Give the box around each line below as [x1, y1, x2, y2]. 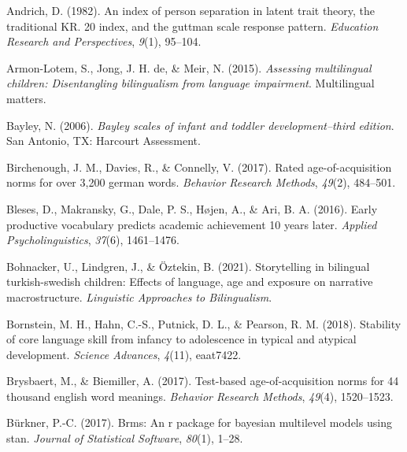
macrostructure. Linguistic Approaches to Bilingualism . [6, 288, 272, 305]
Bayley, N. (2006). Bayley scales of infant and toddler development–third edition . [6, 117, 394, 133]
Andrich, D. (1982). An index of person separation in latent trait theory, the [6, 2, 376, 18]
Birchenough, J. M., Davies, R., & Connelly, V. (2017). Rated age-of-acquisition [6, 158, 392, 175]
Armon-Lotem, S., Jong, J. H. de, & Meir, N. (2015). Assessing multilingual [6, 59, 372, 76]
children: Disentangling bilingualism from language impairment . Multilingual [6, 75, 375, 91]
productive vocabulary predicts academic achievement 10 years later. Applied [6, 216, 377, 232]
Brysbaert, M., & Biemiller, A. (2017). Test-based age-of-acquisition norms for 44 [6, 372, 399, 389]
